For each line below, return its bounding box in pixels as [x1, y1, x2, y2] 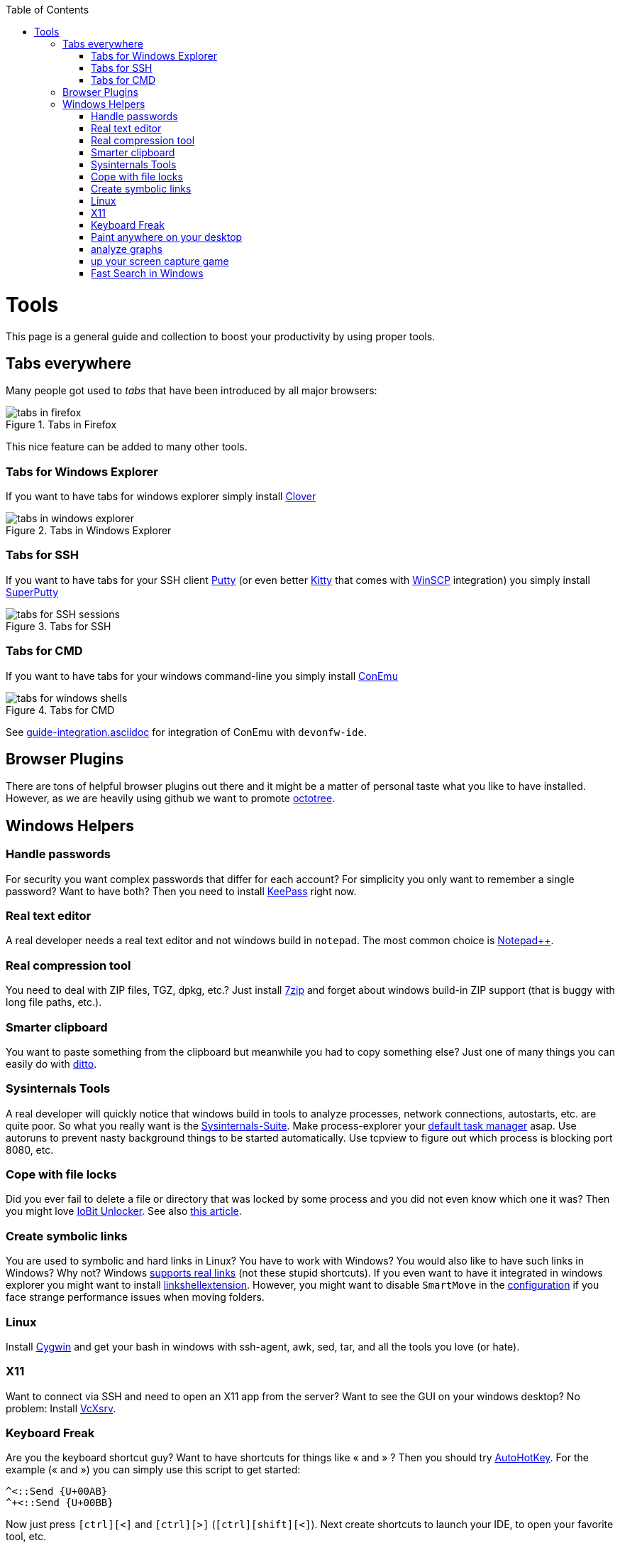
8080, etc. [6, 1143, 54, 1156]
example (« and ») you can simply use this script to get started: [6, 1463, 301, 1476]
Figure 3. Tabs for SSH [6, 619, 111, 632]
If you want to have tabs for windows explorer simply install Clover [6, 490, 316, 503]
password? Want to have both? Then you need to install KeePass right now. [6, 884, 357, 897]
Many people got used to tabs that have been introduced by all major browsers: [6, 384, 377, 397]
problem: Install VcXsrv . [6, 1402, 116, 1414]
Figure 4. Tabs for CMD [6, 703, 115, 716]
